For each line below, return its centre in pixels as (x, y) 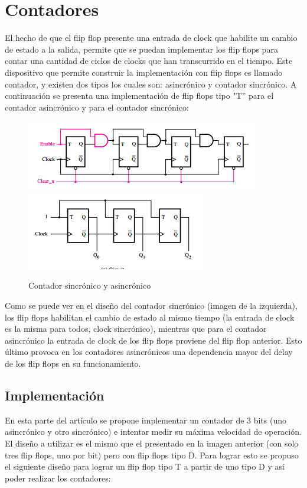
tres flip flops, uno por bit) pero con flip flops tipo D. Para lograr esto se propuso (152, 455)
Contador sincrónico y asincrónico (90, 285)
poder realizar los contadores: (58, 478)
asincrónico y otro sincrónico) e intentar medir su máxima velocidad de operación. (153, 432)
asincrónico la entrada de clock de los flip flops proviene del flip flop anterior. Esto (153, 340)
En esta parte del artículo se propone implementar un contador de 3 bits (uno (146, 420)
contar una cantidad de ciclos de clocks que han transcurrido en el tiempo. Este (149, 61)
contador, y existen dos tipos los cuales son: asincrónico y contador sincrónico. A (151, 84)
